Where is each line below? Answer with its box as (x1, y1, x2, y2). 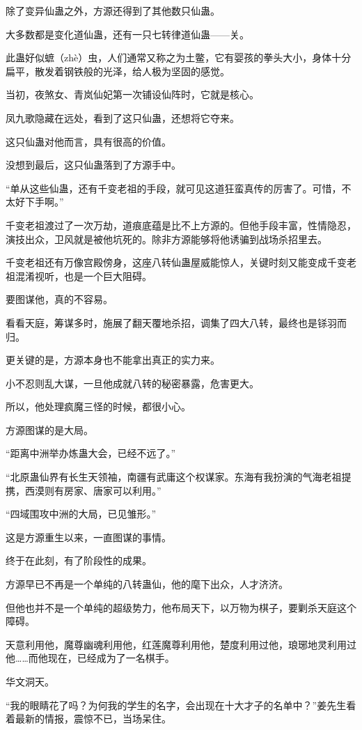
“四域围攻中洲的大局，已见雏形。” (6, 506, 157, 521)
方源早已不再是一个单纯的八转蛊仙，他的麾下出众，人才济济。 (6, 577, 288, 591)
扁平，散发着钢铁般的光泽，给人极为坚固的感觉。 (6, 63, 230, 78)
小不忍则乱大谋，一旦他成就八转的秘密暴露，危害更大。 (6, 375, 259, 390)
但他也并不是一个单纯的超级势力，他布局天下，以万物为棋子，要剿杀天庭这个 (6, 600, 356, 614)
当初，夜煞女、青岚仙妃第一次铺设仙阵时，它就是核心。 (6, 87, 259, 102)
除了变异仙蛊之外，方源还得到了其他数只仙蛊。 (6, 3, 220, 17)
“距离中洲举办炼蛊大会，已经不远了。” (6, 446, 176, 460)
